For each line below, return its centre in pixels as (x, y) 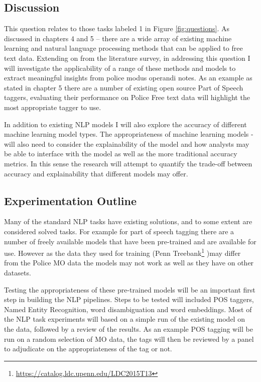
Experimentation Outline (70, 200)
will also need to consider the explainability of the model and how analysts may (127, 144)
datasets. (18, 272)
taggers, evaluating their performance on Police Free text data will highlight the (127, 97)
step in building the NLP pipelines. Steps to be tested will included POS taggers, (129, 299)
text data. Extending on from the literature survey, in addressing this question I (127, 58)
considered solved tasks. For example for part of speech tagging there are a (119, 231)
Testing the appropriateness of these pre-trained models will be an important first (130, 289)
